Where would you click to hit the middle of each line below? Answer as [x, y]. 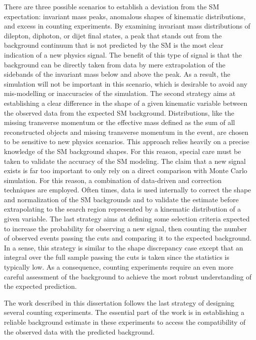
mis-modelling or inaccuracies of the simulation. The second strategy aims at [120, 93]
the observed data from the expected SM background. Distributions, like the [119, 112]
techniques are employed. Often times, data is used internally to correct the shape [128, 190]
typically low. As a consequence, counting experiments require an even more [119, 267]
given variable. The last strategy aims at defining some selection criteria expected [127, 219]
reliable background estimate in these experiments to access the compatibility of [125, 322]
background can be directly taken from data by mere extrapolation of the [115, 64]
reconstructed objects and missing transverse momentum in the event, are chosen [126, 132]
